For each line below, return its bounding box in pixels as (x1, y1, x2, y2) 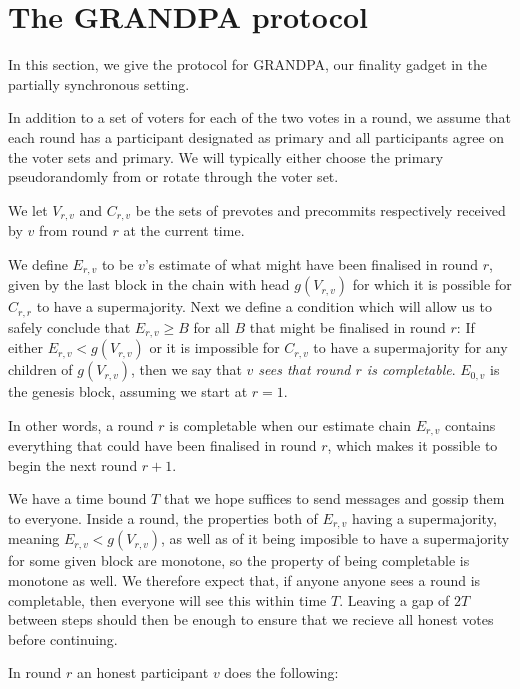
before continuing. (8, 628, 118, 649)
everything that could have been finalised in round (8, 435, 317, 456)
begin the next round (8, 454, 138, 475)
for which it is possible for (352, 274, 512, 295)
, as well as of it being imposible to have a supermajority (161, 528, 510, 549)
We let (8, 199, 48, 220)
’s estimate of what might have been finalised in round (144, 253, 479, 274)
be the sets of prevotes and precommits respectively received (135, 199, 506, 220)
